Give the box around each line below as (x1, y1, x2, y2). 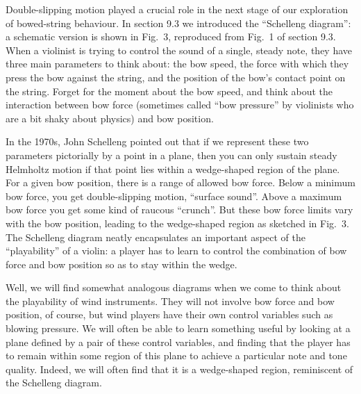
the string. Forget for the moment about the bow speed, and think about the (6, 83, 333, 98)
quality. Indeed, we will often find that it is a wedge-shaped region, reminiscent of (6, 361, 353, 376)
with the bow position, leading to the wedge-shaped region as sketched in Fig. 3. (6, 215, 349, 230)
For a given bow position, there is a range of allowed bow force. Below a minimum (6, 175, 355, 190)
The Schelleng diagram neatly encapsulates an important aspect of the (6, 229, 305, 244)
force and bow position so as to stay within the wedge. (6, 256, 237, 271)
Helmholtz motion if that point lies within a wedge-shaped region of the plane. (6, 161, 340, 176)
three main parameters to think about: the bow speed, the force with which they (6, 56, 349, 71)
